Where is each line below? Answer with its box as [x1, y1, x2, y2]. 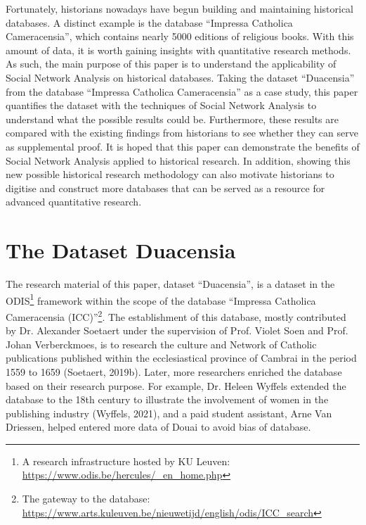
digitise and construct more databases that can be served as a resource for [6, 180, 325, 195]
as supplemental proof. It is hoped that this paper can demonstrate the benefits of [6, 139, 360, 153]
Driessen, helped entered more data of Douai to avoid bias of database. [6, 419, 311, 434]
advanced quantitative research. [6, 194, 142, 209]
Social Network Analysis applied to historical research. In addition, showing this [6, 153, 351, 167]
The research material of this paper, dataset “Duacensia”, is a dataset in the [6, 277, 335, 291]
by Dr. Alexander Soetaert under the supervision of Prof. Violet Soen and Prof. [6, 323, 348, 338]
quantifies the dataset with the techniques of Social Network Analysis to [6, 98, 317, 113]
